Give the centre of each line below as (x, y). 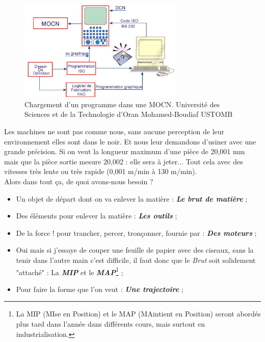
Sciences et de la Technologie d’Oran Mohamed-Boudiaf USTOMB (129, 114)
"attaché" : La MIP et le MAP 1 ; (70, 271)
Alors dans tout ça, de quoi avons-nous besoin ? (79, 181)
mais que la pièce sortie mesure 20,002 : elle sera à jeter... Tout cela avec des (124, 161)
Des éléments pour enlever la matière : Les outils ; (97, 216)
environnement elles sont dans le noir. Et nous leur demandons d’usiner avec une (130, 141)
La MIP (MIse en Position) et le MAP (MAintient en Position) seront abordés (138, 314)
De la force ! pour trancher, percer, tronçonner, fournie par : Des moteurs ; (136, 233)
